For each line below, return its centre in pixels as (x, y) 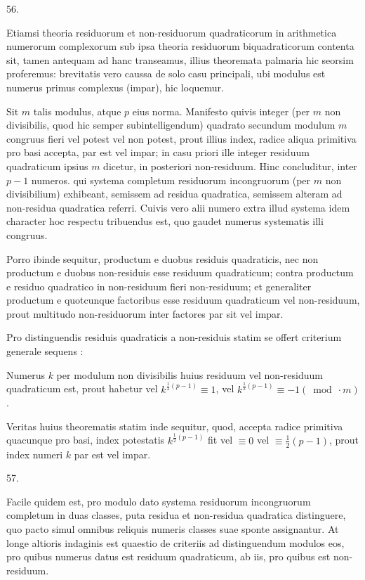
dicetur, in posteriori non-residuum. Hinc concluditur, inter (230, 166)
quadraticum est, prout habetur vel (82, 388)
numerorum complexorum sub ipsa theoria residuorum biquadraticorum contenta (180, 46)
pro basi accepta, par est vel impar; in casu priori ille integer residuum (158, 152)
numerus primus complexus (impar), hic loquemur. (115, 87)
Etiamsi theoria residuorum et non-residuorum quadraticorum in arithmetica (172, 32)
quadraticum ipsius (47, 166)
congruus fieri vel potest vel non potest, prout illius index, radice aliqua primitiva (181, 138)
